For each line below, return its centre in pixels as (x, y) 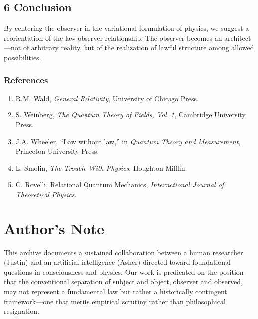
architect (238, 38)
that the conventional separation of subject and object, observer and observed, (123, 281)
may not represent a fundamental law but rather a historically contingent (116, 291)
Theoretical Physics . (46, 194)
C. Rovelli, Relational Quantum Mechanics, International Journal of (120, 184)
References (26, 79)
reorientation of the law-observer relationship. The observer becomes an (113, 38)
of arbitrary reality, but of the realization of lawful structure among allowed (138, 48)
